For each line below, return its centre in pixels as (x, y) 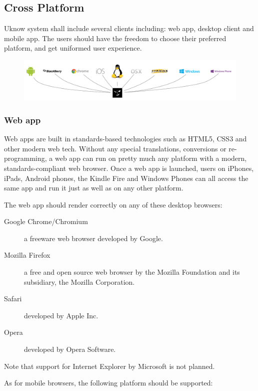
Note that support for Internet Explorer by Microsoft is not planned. (109, 366)
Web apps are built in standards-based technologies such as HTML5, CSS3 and (125, 139)
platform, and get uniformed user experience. (73, 48)
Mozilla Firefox (27, 255)
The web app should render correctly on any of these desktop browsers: (113, 204)
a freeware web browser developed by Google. (93, 238)
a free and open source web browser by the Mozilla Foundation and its (132, 272)
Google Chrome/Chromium (46, 221)
